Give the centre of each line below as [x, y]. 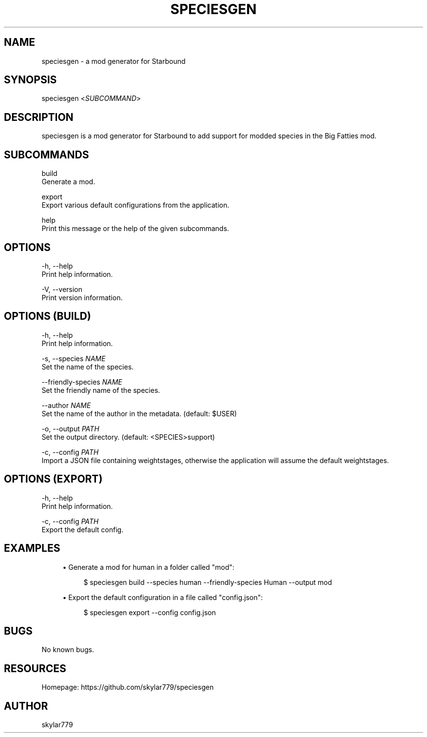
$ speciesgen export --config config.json [150, 612]
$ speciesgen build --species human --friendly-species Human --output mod [208, 582]
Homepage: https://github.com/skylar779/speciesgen [128, 687]
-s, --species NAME [74, 358]
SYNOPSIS [30, 80]
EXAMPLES [32, 548]
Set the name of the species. [88, 367]
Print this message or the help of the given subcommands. [135, 229]
